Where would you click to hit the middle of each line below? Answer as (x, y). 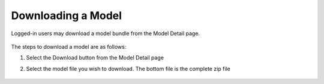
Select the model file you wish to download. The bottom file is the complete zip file (128, 69)
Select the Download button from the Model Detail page (95, 58)
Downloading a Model (67, 15)
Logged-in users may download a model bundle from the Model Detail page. (106, 33)
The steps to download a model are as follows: (69, 46)
